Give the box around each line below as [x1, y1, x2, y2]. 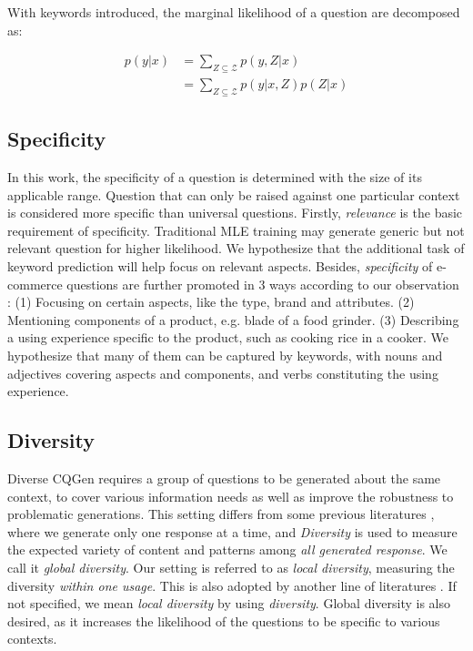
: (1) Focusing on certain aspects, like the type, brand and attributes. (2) [7, 292, 415, 311]
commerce [7, 274, 63, 293]
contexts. [7, 629, 57, 648]
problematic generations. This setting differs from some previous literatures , [7, 504, 435, 524]
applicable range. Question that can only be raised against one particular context [7, 185, 460, 204]
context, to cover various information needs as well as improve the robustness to [7, 486, 454, 505]
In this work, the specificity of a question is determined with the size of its [7, 168, 422, 187]
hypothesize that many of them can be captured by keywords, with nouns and [7, 345, 443, 364]
